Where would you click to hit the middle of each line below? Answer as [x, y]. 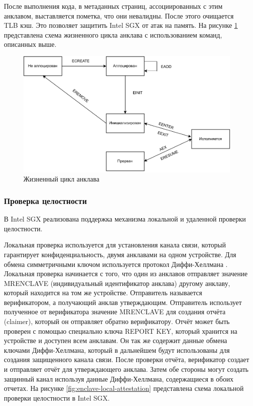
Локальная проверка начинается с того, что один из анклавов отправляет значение [126, 274]
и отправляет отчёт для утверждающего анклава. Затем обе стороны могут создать [126, 369]
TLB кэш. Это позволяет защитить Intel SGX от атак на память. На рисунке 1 [121, 25]
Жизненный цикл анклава [61, 179]
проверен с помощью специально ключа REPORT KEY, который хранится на [121, 331]
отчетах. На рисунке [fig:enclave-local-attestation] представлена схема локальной [124, 388]
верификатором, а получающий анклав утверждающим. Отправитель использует [123, 302]
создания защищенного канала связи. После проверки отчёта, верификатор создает [127, 359]
